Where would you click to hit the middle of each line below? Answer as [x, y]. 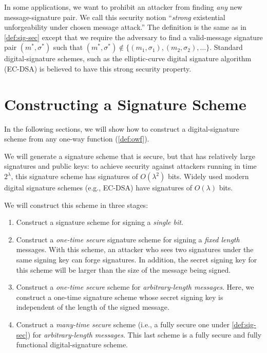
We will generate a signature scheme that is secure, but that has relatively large [130, 156]
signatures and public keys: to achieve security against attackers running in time [130, 166]
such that [68, 47]
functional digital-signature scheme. [72, 345]
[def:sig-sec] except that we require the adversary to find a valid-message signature [133, 37]
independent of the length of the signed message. [93, 307]
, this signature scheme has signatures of [74, 176]
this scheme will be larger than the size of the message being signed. [123, 269]
